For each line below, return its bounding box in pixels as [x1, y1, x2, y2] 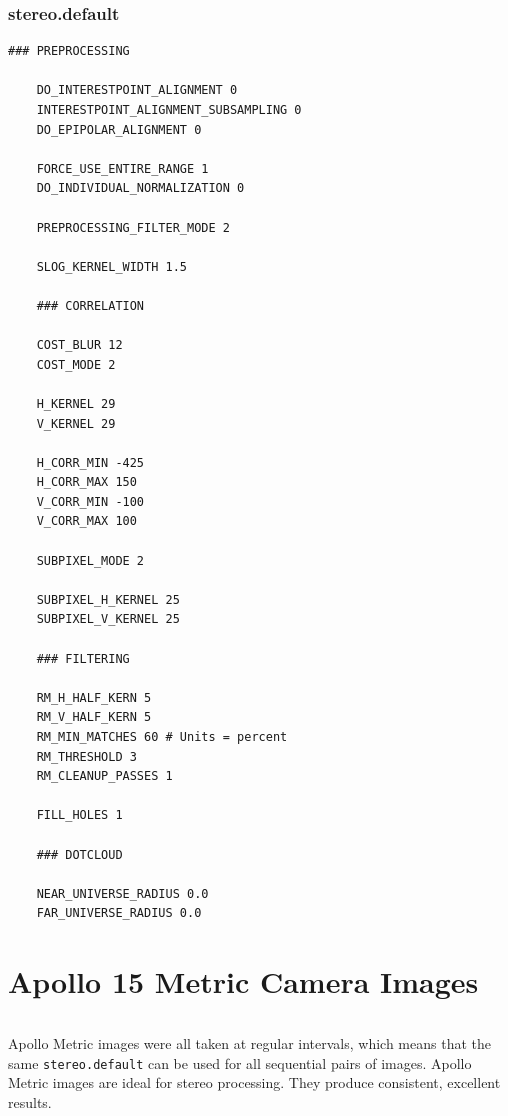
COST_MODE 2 [36, 357, 116, 372]
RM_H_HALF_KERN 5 [36, 690, 152, 705]
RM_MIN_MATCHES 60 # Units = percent [36, 730, 288, 744]
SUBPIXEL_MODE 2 [36, 553, 145, 568]
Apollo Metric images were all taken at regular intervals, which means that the [8, 1033, 491, 1054]
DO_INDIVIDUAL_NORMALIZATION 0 [36, 181, 245, 196]
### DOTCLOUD [36, 847, 123, 862]
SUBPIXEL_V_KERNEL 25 [36, 612, 180, 627]
